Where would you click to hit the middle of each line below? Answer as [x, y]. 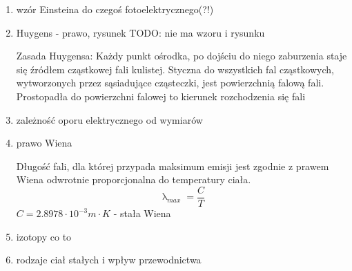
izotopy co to [44, 236]
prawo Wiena [44, 143]
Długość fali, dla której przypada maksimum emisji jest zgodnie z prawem [173, 166]
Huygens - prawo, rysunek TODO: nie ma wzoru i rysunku [140, 32]
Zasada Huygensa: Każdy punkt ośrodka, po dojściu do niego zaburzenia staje [182, 56]
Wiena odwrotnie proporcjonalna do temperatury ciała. [134, 179]
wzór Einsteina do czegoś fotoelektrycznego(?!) [115, 9]
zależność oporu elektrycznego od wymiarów [109, 119]
